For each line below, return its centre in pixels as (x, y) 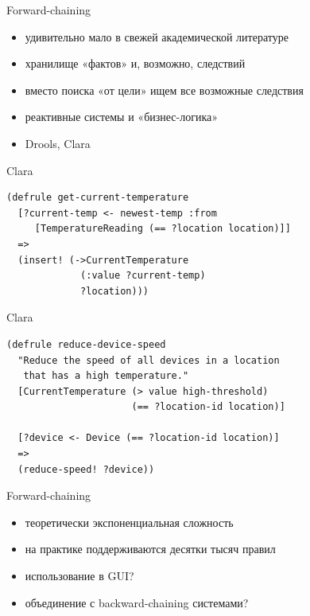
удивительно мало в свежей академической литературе (157, 36)
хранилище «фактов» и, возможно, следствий (135, 63)
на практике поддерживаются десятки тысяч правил (150, 549)
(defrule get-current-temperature (98, 198)
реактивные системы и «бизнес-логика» (122, 117)
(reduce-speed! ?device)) (86, 469)
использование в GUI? (79, 576)
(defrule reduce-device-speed (86, 344)
